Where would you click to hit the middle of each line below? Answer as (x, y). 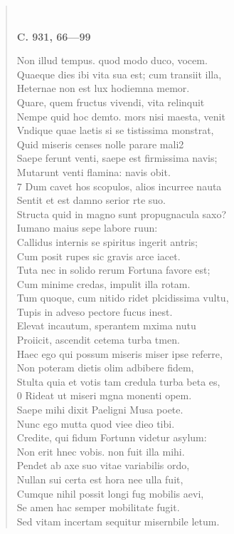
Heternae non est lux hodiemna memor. (103, 88)
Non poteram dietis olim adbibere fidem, (105, 368)
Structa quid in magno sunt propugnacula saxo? (122, 214)
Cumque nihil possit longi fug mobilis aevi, (110, 493)
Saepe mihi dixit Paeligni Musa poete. (100, 410)
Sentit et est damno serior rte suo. (91, 200)
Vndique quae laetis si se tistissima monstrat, (115, 130)
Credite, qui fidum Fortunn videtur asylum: (112, 437)
